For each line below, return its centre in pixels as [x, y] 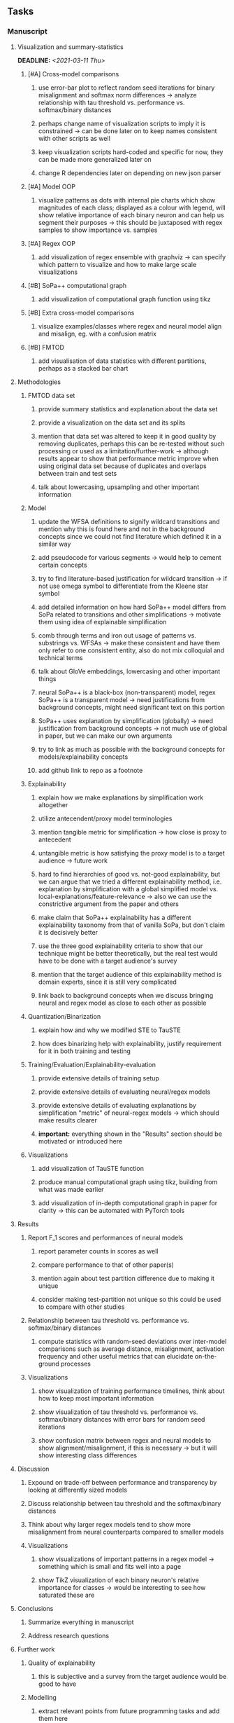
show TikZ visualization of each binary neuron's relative [118, 1580]
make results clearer [68, 1120]
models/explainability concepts [83, 757]
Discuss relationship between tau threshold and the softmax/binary [124, 1503]
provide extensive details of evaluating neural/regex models [124, 1092]
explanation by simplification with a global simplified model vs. [128, 888]
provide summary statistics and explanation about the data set [128, 409]
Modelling [42, 1697]
